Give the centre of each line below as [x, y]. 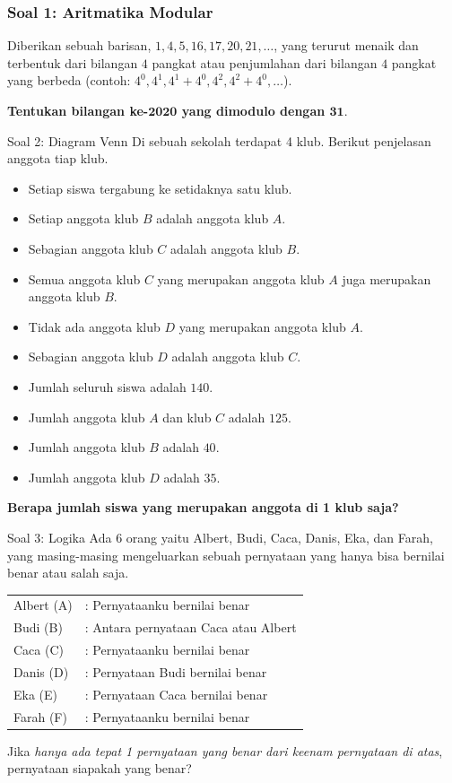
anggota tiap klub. [58, 158]
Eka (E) [36, 694]
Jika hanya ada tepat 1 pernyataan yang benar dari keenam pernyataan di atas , [225, 750]
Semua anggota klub [84, 278]
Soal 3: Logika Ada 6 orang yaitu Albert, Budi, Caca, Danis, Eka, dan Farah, [220, 537]
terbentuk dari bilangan [73, 62]
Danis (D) [41, 671]
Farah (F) [40, 716]
